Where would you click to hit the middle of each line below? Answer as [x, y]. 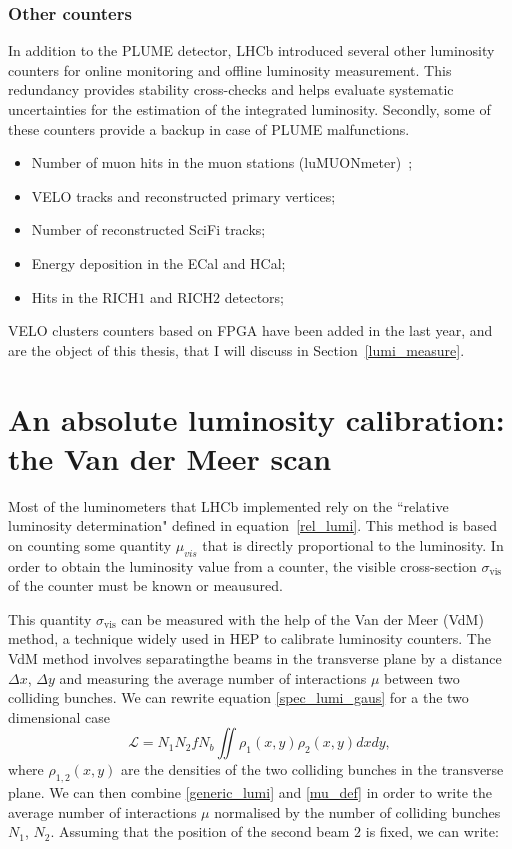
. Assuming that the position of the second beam [200, 831]
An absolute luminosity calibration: [256, 418]
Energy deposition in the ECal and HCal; [158, 262]
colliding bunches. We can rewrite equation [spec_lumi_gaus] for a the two [238, 697]
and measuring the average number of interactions [213, 677]
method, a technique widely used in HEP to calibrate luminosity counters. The [249, 638]
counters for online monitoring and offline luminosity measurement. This [230, 69]
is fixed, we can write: [432, 831]
